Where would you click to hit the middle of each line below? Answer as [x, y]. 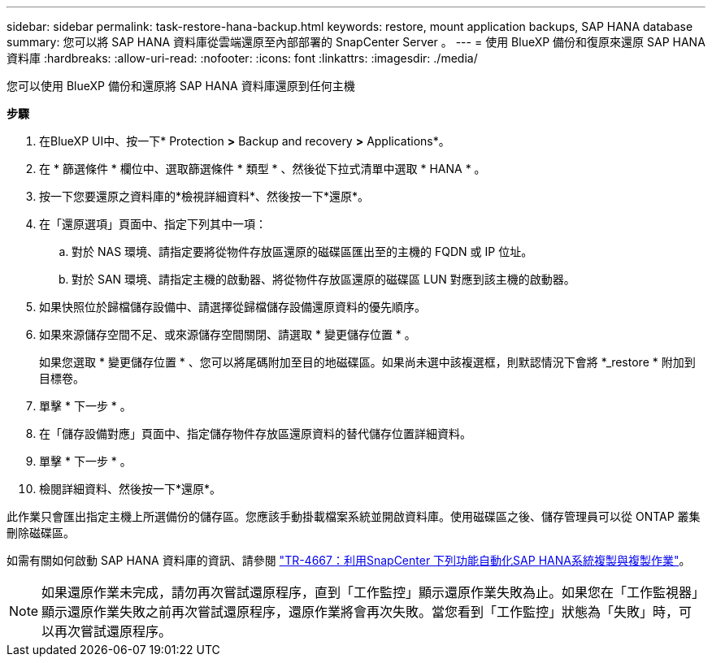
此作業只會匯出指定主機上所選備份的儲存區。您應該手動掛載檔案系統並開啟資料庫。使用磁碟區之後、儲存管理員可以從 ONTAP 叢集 [354, 516]
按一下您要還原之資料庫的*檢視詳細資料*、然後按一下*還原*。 [204, 196]
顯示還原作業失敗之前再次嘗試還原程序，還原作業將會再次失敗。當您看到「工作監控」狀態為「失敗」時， [360, 612]
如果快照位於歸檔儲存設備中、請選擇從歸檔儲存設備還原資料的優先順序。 [232, 307]
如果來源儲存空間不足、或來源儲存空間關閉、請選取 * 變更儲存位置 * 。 [228, 334]
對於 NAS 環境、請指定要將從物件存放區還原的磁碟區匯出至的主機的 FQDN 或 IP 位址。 [302, 251]
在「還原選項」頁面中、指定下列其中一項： [153, 224]
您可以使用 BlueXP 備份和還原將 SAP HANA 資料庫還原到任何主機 [181, 86]
